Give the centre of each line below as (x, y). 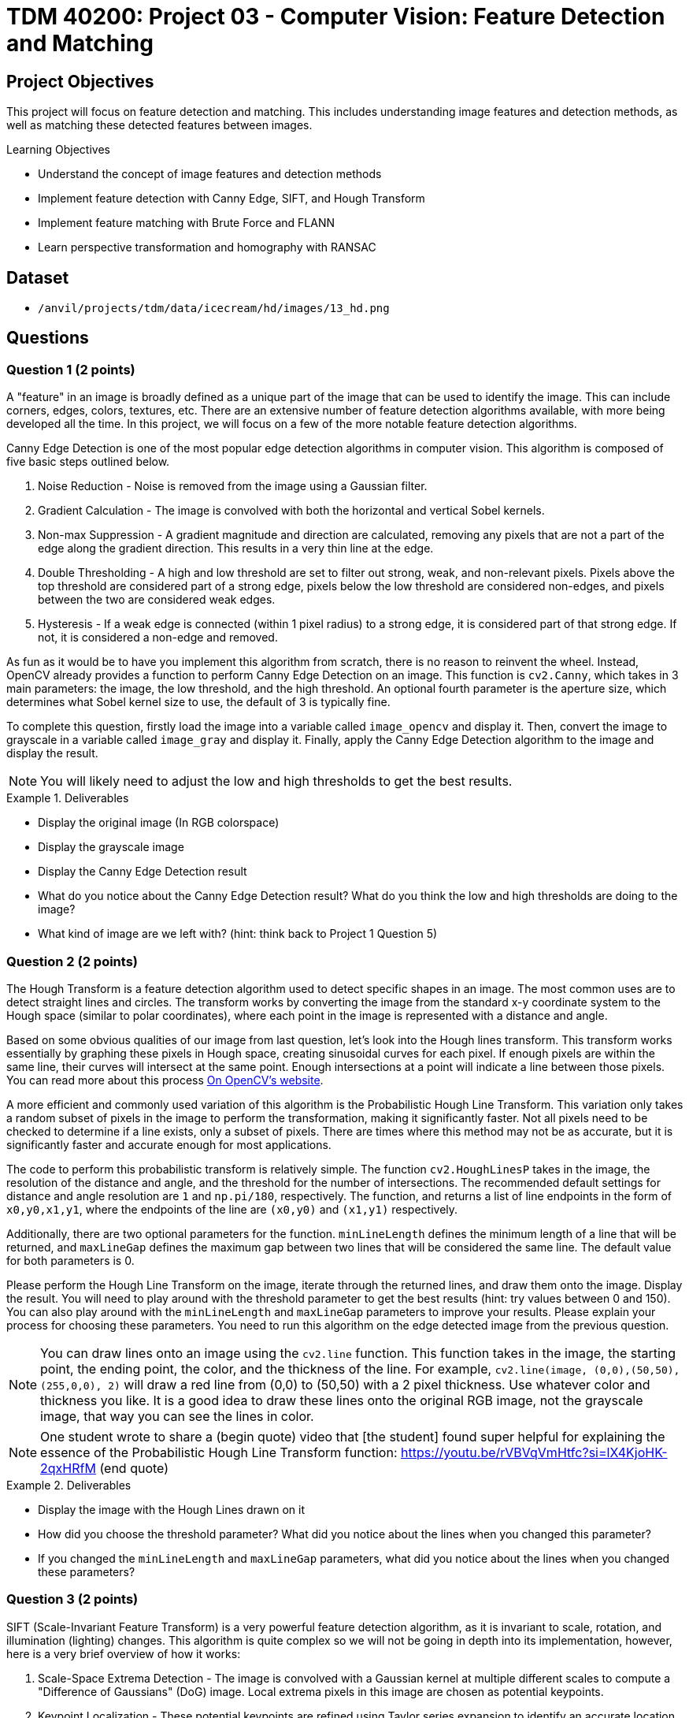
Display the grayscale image (111, 847)
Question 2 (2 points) (72, 961)
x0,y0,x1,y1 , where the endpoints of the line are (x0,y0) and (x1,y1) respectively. (232, 1209)
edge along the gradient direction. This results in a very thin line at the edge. (236, 548)
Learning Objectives (58, 150)
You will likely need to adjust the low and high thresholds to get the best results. (276, 781)
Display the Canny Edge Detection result (143, 872)
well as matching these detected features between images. (159, 125)
